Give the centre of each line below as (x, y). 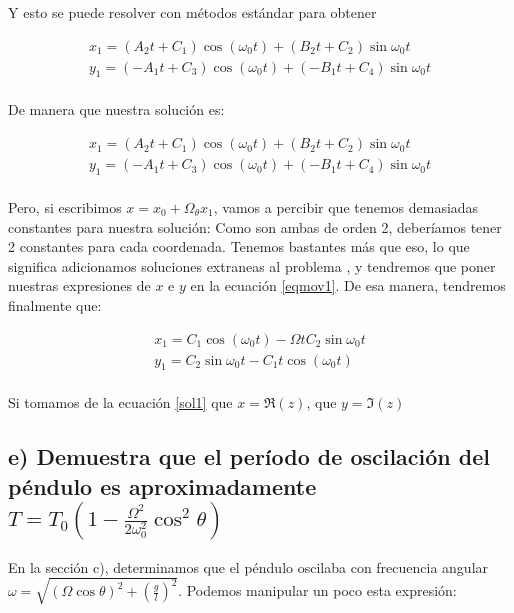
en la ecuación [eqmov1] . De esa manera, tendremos (348, 285)
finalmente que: (55, 304)
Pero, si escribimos (65, 206)
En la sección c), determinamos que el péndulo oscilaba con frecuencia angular (248, 566)
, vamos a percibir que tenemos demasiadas (346, 206)
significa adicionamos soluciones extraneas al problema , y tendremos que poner (252, 265)
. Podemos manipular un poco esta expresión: (317, 590)
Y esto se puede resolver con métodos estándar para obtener (192, 12)
